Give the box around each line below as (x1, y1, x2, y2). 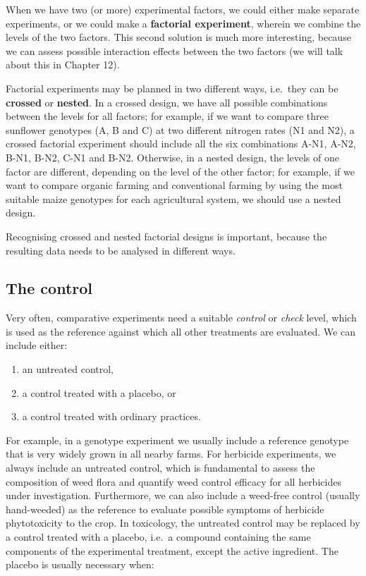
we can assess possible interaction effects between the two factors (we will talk (6, 43, 343, 58)
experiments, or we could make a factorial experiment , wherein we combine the (6, 16, 361, 30)
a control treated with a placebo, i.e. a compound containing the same (6, 529, 311, 544)
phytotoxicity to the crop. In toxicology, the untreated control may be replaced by (6, 515, 360, 530)
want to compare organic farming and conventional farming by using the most (6, 178, 343, 192)
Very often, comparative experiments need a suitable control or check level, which (6, 310, 357, 325)
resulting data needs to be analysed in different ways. (6, 243, 236, 257)
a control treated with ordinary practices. (22, 409, 201, 424)
